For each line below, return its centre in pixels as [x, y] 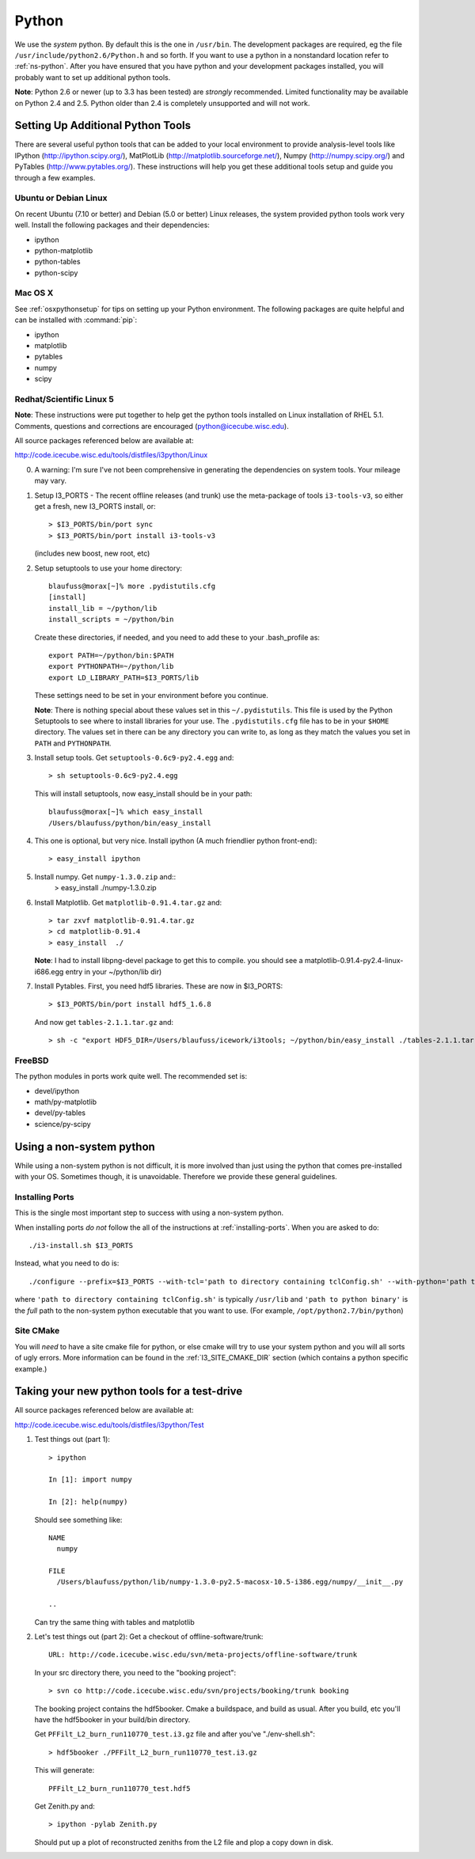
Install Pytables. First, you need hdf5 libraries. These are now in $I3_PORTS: [159, 986]
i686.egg [49, 971]
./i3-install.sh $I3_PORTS [81, 1246]
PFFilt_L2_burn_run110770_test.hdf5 [120, 1788]
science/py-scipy [63, 1124]
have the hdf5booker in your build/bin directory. [112, 1720]
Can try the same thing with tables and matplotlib [115, 1622]
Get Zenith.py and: [65, 1806]
